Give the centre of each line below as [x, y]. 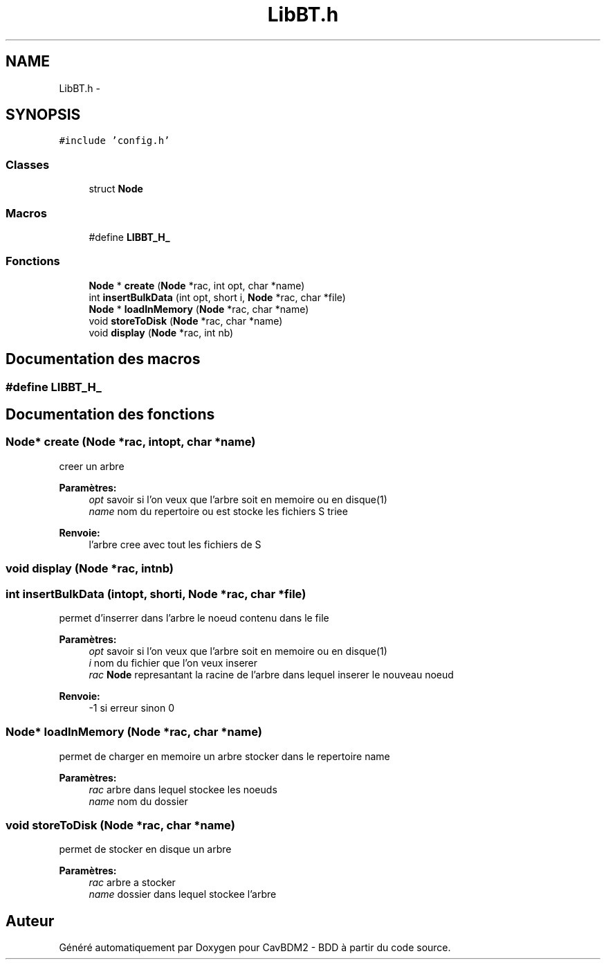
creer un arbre [92, 466]
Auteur [30, 921]
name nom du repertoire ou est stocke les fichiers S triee [218, 511]
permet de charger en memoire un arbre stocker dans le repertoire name [224, 756]
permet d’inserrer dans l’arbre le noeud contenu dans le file [194, 617]
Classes [28, 164]
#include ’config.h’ [114, 141]
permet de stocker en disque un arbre [145, 849]
